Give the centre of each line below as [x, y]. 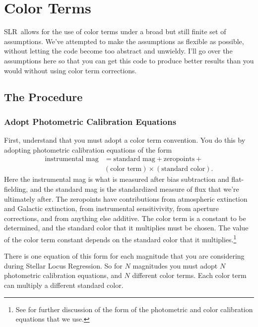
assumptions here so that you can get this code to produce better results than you [129, 60]
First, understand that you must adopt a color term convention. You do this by [125, 140]
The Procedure [43, 97]
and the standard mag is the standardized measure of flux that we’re [134, 189]
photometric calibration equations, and [63, 275]
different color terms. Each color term [189, 275]
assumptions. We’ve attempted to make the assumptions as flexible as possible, [124, 41]
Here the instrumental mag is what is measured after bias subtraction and [117, 179]
